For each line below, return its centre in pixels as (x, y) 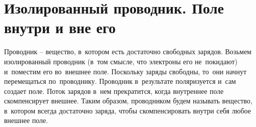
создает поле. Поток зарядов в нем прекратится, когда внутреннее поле (114, 91)
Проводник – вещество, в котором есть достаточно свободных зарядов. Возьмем (128, 51)
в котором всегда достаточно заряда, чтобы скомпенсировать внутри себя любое (127, 110)
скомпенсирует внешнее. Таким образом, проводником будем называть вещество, (128, 101)
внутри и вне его (60, 27)
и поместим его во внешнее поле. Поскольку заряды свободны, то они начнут (125, 71)
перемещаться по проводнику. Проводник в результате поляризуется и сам (120, 81)
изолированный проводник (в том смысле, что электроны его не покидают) (121, 61)
